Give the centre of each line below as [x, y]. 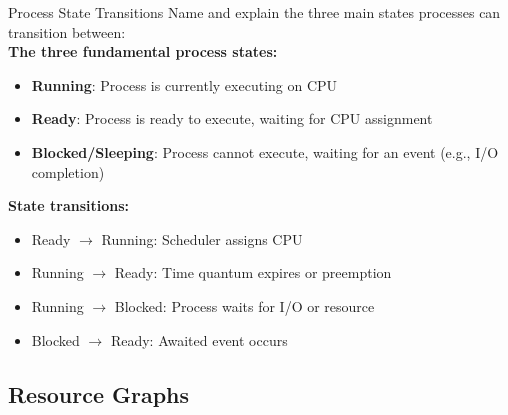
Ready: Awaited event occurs [199, 339]
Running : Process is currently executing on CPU [184, 84]
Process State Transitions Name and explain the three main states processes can [254, 12]
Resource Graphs [99, 393]
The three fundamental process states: [143, 51]
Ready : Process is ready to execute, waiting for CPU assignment [232, 118]
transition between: [67, 31]
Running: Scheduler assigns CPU [202, 238]
